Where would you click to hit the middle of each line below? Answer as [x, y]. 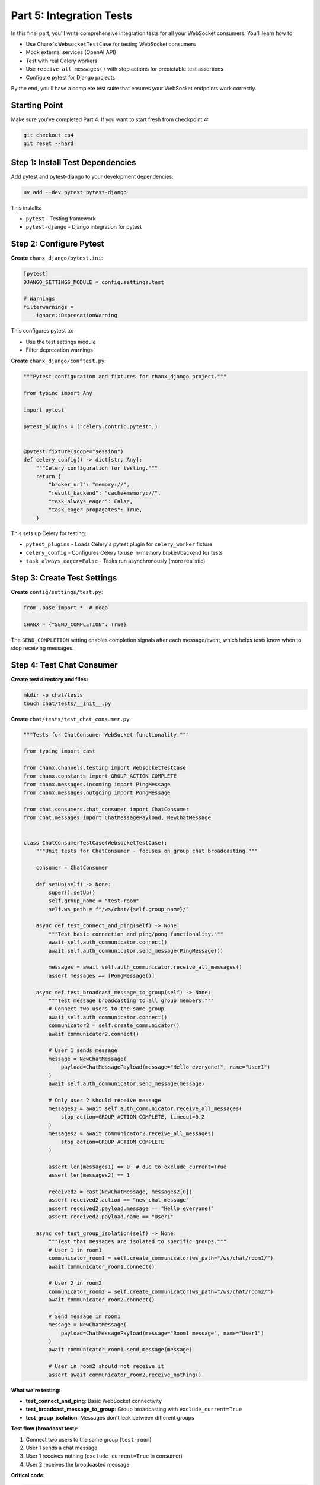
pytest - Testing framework [61, 219]
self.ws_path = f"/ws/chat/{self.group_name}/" [119, 909]
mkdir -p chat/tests [53, 695]
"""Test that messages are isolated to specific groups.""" [137, 1242]
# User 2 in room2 [75, 1283]
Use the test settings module [61, 342]
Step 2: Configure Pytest [57, 244]
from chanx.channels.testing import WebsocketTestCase [105, 768]
